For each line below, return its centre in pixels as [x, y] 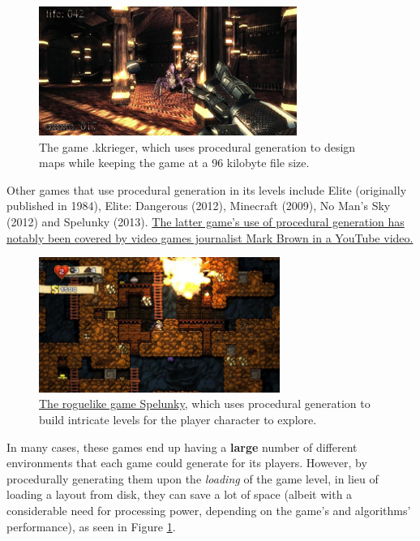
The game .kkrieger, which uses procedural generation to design [197, 146]
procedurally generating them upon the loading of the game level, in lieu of [193, 478]
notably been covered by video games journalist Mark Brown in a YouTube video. [210, 237]
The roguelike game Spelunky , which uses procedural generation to [205, 404]
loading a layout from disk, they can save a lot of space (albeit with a [180, 494]
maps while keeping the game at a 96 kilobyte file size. [174, 163]
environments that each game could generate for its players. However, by [187, 463]
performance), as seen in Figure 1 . [91, 526]
